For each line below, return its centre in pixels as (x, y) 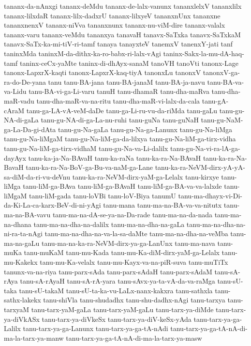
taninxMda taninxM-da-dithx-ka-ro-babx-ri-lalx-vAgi (82, 53)
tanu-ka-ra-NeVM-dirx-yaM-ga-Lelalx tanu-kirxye (146, 176)
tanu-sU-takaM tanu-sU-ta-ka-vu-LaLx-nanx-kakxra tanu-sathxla (116, 290)
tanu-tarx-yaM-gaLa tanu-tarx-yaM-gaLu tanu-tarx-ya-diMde (122, 309)
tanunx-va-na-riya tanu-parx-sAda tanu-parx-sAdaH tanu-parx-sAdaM (108, 271)
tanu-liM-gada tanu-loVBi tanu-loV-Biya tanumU (103, 195)
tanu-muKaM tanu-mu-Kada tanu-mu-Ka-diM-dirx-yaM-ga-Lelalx (122, 252)
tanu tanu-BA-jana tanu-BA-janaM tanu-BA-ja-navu (126, 82)
